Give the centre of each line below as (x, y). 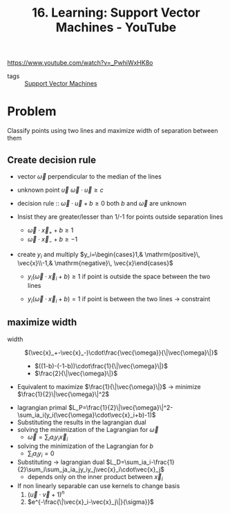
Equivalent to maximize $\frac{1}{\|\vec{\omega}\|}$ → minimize (109, 386)
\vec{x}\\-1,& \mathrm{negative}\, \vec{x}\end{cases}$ (95, 263)
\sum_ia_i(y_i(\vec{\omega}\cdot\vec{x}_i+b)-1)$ (87, 415)
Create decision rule (52, 160)
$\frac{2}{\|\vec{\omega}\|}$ (76, 373)
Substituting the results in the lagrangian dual (82, 422)
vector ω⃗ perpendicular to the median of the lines (89, 176)
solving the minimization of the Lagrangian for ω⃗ (88, 429)
